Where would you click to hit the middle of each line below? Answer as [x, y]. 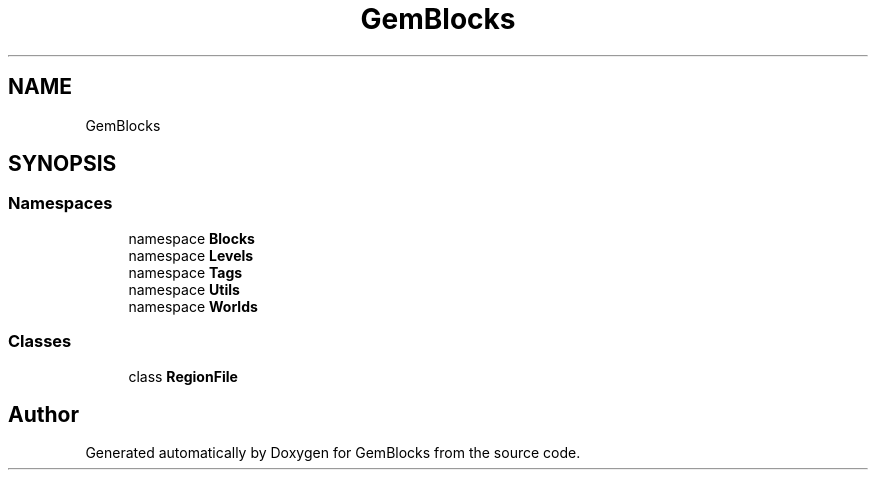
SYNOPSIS [62, 164]
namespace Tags [185, 272]
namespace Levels [191, 255]
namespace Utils [184, 289]
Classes [40, 341]
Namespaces [60, 203]
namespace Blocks [191, 238]
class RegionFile [183, 376]
